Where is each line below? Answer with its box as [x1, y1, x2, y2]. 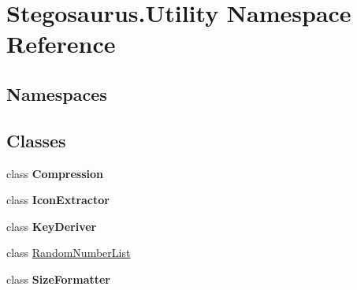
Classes [6, 128, 66, 152]
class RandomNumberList [6, 244, 131, 261]
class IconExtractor [6, 191, 110, 208]
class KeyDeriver [6, 217, 97, 234]
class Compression [6, 165, 104, 181]
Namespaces [6, 81, 107, 106]
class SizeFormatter [6, 270, 111, 287]
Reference [6, 28, 116, 60]
